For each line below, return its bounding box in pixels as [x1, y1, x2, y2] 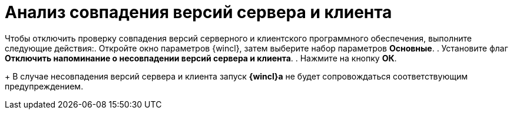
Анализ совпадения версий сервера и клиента [5, 2, 392, 22]
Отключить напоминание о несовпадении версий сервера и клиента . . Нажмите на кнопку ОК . [5, 53, 397, 63]
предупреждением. [5, 81, 84, 91]
